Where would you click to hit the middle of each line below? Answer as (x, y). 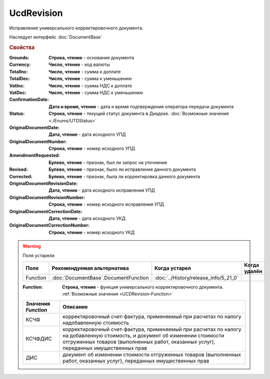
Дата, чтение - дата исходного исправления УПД (102, 190)
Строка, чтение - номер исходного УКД (92, 232)
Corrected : (21, 176)
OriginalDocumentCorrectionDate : (46, 211)
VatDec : (18, 92)
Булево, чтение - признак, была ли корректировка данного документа (125, 176)
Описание (75, 307)
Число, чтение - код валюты (79, 64)
